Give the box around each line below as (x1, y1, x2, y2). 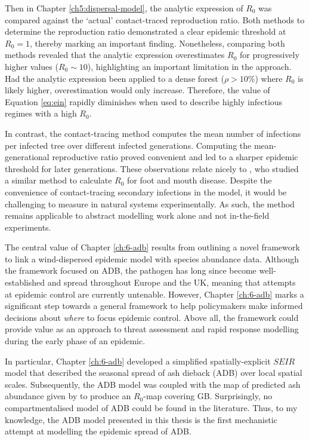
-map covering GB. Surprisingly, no (143, 390, 273, 402)
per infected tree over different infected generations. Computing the (5, 139, 252, 151)
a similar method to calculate (5, 174, 112, 186)
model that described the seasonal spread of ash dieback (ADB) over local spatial (5, 366, 302, 379)
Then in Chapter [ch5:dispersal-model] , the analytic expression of (5, 2, 243, 14)
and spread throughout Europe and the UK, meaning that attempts (47, 276, 296, 289)
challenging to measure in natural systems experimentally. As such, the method (5, 197, 295, 210)
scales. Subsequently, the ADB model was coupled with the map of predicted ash (5, 378, 301, 390)
